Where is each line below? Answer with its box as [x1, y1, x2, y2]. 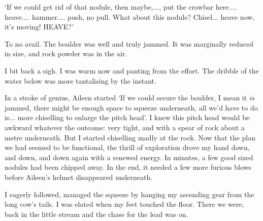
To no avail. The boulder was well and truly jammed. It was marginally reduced [5, 38, 253, 49]
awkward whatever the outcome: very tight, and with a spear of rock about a [5, 122, 245, 132]
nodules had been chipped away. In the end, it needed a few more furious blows [5, 162, 252, 172]
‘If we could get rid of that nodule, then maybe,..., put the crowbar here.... [5, 2, 237, 12]
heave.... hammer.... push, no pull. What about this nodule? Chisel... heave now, [5, 11, 255, 22]
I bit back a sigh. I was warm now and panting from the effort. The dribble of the [5, 65, 259, 76]
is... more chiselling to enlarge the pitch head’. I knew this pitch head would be [5, 112, 250, 123]
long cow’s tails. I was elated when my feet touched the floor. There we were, [5, 199, 244, 209]
